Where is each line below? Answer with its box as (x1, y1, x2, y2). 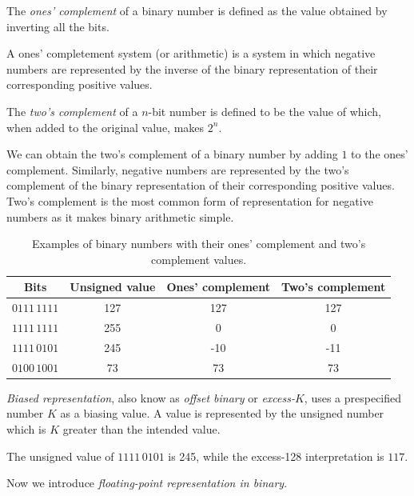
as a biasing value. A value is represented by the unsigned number (60, 405, 384, 422)
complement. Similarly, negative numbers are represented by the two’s (6, 161, 349, 178)
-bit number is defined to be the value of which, (148, 102, 381, 119)
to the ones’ (351, 146, 408, 162)
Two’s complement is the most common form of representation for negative (6, 192, 373, 209)
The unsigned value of (6, 447, 114, 464)
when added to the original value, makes (6, 118, 205, 135)
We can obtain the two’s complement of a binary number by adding (6, 146, 338, 162)
